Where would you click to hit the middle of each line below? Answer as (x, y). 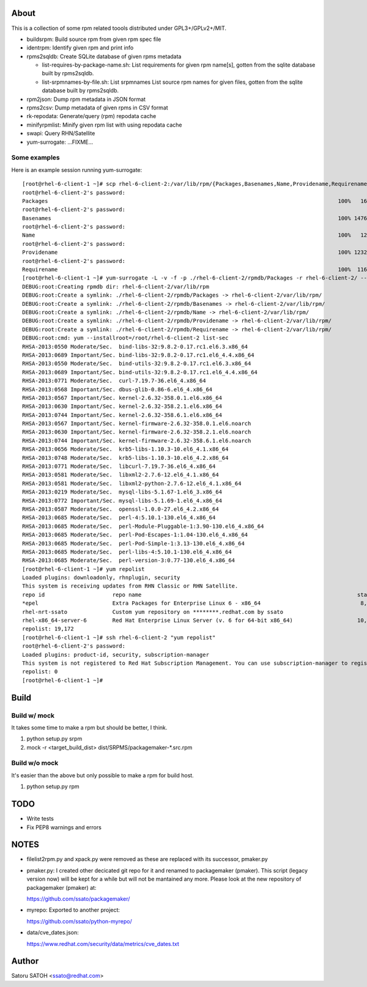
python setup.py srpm (54, 739)
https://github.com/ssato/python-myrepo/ (79, 921)
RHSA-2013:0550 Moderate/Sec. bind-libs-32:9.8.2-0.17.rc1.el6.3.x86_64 (135, 346)
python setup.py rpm (53, 786)
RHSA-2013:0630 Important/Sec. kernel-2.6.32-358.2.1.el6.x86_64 (122, 406)
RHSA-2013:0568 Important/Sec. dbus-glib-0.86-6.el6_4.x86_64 (117, 389)
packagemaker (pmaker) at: (61, 887)
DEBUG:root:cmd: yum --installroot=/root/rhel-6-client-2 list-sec (125, 338)
